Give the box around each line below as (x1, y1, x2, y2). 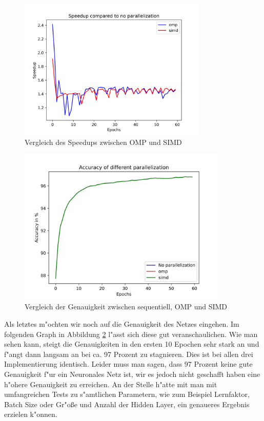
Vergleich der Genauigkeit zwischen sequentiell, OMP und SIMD (25, 301, 228, 312)
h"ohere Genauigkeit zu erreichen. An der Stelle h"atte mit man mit (4, 378, 217, 389)
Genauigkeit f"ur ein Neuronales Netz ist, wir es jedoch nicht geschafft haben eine (4, 368, 260, 379)
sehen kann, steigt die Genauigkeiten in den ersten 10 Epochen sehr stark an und (4, 339, 259, 349)
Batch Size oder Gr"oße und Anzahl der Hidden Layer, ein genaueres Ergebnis (4, 398, 250, 409)
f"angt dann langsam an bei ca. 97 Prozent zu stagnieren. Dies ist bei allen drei (4, 348, 253, 359)
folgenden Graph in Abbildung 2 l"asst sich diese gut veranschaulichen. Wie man (4, 328, 258, 339)
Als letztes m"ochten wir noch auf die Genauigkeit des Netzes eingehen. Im (4, 318, 239, 329)
